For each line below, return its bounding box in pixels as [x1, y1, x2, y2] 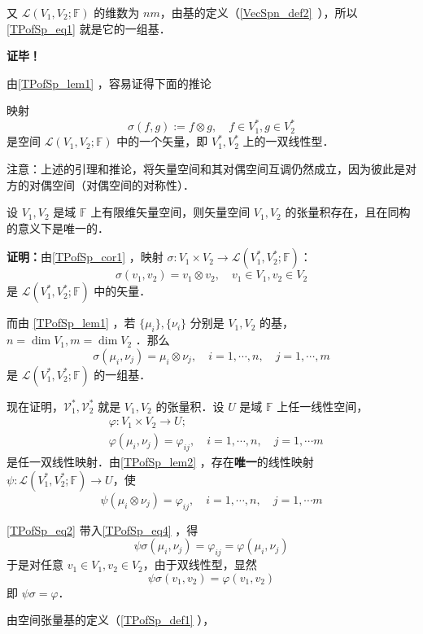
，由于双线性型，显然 [142, 556, 257, 573]
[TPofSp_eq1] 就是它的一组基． [7, 20, 171, 37]
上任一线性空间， [277, 397, 368, 414]
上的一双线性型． [242, 133, 334, 150]
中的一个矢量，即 [116, 133, 208, 150]
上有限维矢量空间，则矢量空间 [90, 203, 251, 221]
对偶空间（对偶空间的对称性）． [28, 176, 194, 193]
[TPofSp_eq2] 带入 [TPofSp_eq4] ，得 [7, 521, 198, 538]
